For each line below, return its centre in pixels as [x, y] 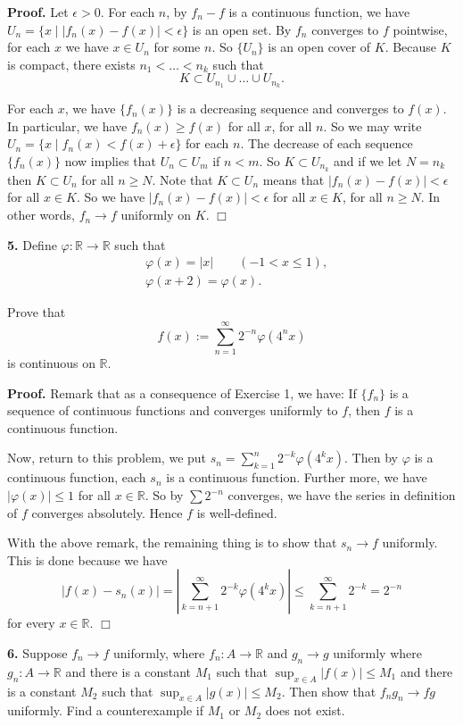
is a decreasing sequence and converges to [290, 108]
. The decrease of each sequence [327, 143]
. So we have [111, 197]
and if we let [368, 161]
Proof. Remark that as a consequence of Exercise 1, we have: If [182, 392]
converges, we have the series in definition [342, 495]
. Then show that [329, 691]
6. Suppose [37, 652]
